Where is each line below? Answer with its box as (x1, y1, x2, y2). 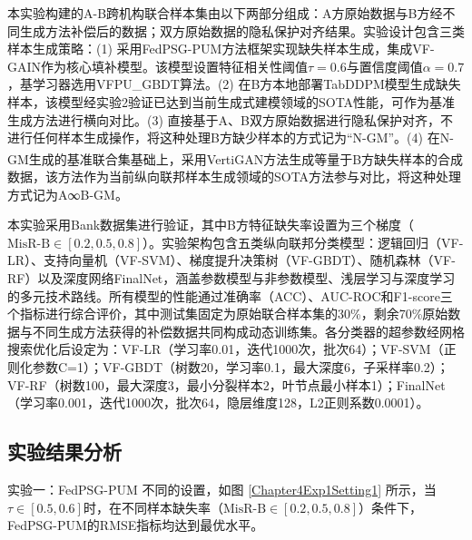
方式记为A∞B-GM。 (7, 184, 128, 203)
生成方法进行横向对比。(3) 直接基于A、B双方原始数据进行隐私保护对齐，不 (7, 110, 453, 129)
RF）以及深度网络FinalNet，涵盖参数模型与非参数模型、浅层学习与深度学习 (7, 268, 456, 287)
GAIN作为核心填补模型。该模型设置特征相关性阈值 (7, 56, 309, 75)
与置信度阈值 (346, 56, 423, 75)
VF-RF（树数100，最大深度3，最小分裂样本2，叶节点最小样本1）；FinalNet (7, 375, 446, 394)
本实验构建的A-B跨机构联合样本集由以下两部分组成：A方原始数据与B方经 (7, 4, 443, 22)
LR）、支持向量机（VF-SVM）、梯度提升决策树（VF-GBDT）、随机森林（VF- (7, 250, 456, 270)
